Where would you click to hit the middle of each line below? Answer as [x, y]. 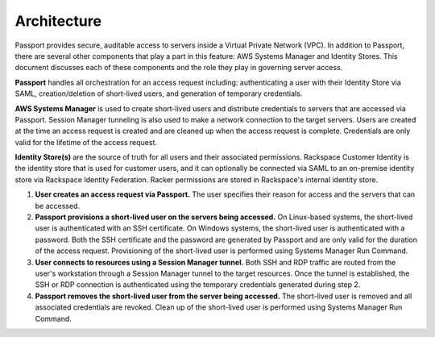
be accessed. [58, 206]
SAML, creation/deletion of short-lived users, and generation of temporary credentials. [159, 94]
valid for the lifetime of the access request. [86, 142]
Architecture [58, 21]
